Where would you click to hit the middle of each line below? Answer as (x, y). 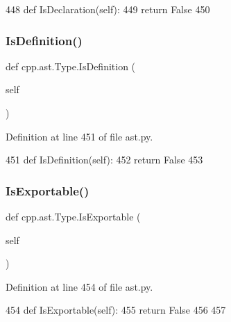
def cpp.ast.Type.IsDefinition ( (71, 66)
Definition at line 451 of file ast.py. (79, 136)
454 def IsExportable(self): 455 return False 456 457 (116, 310)
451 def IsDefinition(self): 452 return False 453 (104, 160)
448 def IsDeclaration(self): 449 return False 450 (108, 9)
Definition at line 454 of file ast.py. (79, 286)
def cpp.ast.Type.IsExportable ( (73, 216)
